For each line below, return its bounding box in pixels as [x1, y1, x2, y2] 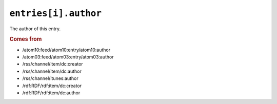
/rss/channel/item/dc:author [22, 68, 82, 74]
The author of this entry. [9, 26, 61, 32]
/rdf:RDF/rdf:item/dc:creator [22, 82, 82, 89]
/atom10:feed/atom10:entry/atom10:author [22, 47, 110, 53]
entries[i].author [9, 8, 102, 19]
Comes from [9, 36, 42, 43]
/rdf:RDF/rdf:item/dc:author [22, 90, 81, 96]
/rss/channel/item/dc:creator [22, 61, 83, 67]
